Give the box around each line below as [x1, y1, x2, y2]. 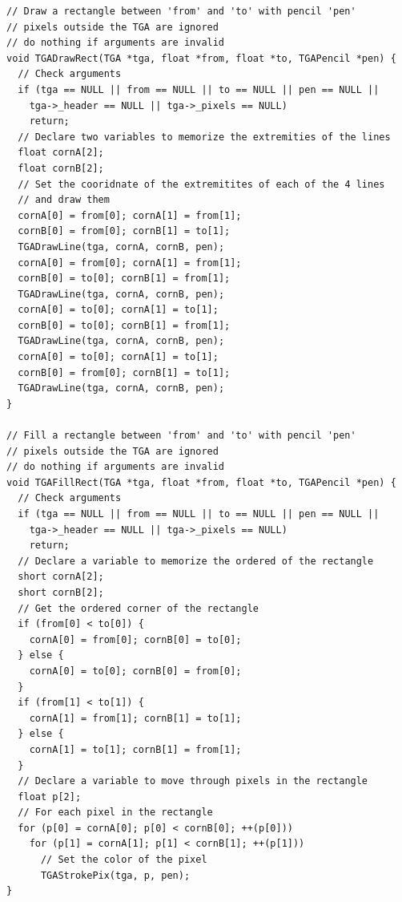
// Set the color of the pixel [40, 854, 207, 866]
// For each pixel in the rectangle [18, 807, 213, 819]
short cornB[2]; [18, 586, 104, 598]
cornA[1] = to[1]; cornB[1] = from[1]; [29, 743, 242, 755]
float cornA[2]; [18, 147, 104, 159]
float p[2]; [18, 791, 82, 803]
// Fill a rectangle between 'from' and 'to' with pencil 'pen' [6, 430, 356, 442]
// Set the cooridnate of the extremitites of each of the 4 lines [18, 178, 385, 190]
